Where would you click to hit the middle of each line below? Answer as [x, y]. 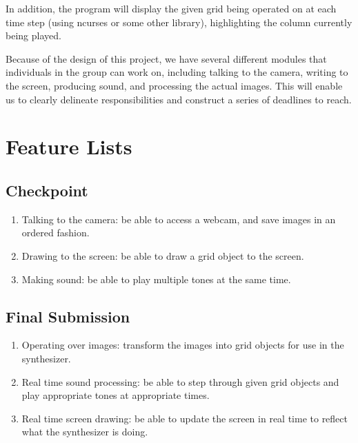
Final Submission [68, 316]
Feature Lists [69, 146]
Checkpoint [47, 190]
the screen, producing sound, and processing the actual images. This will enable [174, 85]
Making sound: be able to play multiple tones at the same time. [156, 279]
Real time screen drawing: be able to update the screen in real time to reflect [185, 418]
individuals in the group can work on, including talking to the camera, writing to [177, 72]
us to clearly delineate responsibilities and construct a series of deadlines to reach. [179, 99]
